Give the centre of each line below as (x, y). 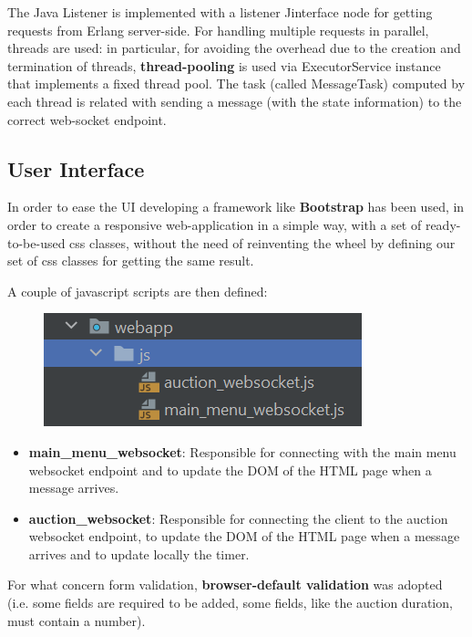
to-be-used (36, 242)
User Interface (76, 168)
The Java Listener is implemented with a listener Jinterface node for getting (220, 12)
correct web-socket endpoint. (87, 119)
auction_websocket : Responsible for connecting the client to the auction (238, 518)
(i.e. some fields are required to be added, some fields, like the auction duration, (230, 603)
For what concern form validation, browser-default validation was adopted (225, 585)
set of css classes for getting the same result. (131, 261)
